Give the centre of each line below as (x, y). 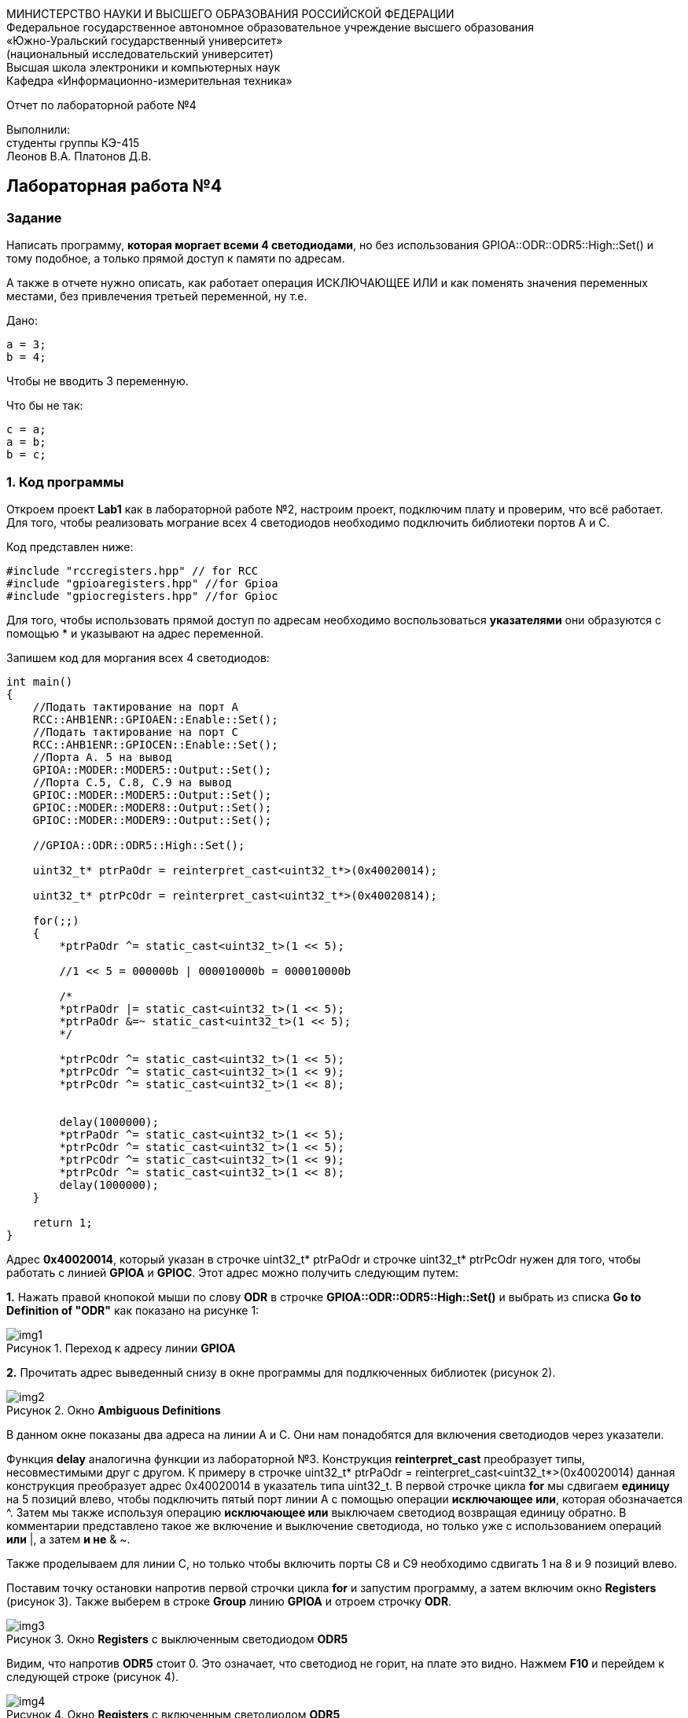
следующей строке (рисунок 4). (93, 1676)
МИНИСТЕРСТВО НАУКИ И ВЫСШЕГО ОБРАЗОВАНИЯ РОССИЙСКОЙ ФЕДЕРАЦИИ (230, 14)
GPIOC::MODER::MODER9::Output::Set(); (152, 820)
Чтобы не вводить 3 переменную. (97, 381)
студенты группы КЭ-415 (73, 143)
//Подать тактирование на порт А (136, 706)
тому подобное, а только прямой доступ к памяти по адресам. (176, 259)
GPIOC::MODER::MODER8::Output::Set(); (152, 807)
